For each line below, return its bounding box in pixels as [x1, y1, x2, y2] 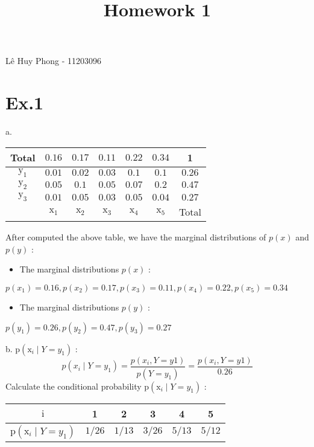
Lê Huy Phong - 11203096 [5, 54, 102, 67]
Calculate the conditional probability [5, 379, 142, 392]
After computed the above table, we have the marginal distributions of [5, 231, 266, 243]
